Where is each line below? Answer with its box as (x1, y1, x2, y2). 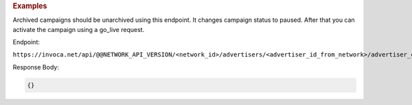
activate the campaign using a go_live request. (12, 25, 145, 33)
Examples (12, 1, 47, 10)
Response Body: (12, 63, 60, 71)
